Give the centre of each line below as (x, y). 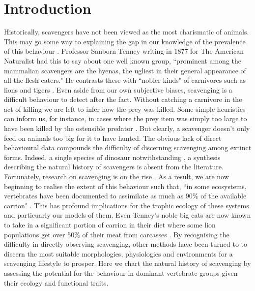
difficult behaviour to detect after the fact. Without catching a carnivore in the (123, 99)
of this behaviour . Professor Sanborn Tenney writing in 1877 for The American (124, 51)
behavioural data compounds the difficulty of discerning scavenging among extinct (128, 147)
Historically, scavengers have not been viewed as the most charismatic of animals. (127, 32)
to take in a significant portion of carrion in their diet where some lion (110, 225)
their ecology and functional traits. (56, 282)
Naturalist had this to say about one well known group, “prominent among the (123, 60)
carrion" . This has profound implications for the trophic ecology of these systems (127, 205)
